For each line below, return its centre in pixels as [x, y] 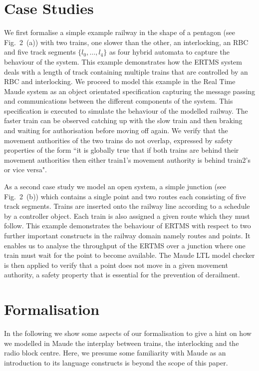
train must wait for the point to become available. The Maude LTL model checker [129, 255]
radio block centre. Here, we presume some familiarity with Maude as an [115, 353]
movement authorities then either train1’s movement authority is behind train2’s [128, 159]
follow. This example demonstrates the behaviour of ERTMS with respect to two [128, 226]
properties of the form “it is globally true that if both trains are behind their [122, 150]
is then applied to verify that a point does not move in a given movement [116, 265]
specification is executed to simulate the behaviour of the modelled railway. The [126, 110]
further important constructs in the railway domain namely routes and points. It [127, 235]
